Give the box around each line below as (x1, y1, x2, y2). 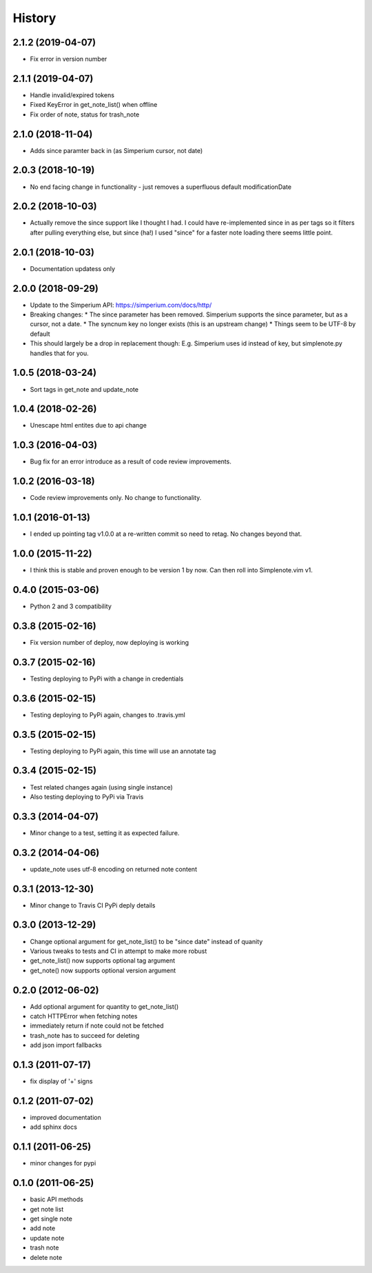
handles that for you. (30, 349, 89, 357)
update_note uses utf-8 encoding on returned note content (30, 865, 198, 873)
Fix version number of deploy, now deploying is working (30, 638, 189, 646)
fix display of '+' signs (30, 1077, 93, 1085)
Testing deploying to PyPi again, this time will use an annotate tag (30, 747, 216, 755)
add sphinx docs (30, 1123, 77, 1131)
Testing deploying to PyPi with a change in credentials (30, 674, 184, 683)
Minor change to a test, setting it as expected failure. (30, 828, 180, 837)
